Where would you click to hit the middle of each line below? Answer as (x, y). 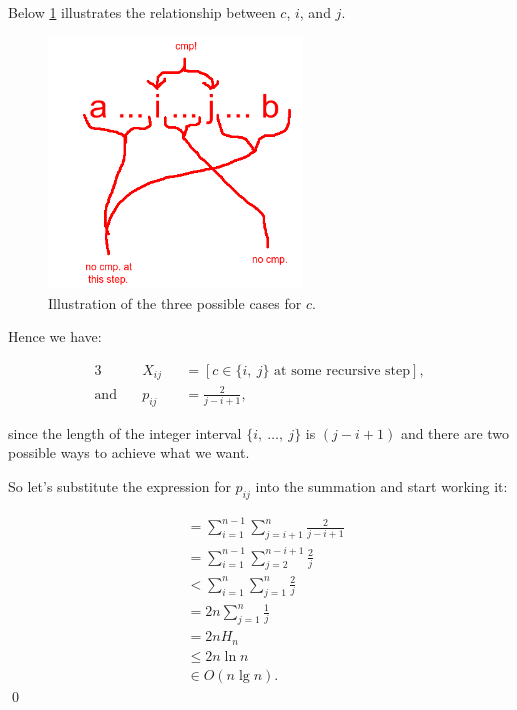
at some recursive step (342, 370)
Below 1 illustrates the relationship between (142, 12)
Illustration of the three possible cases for (175, 302)
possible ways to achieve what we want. (129, 452)
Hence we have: (55, 336)
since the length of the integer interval (125, 432)
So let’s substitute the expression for (119, 485)
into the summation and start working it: (381, 485)
